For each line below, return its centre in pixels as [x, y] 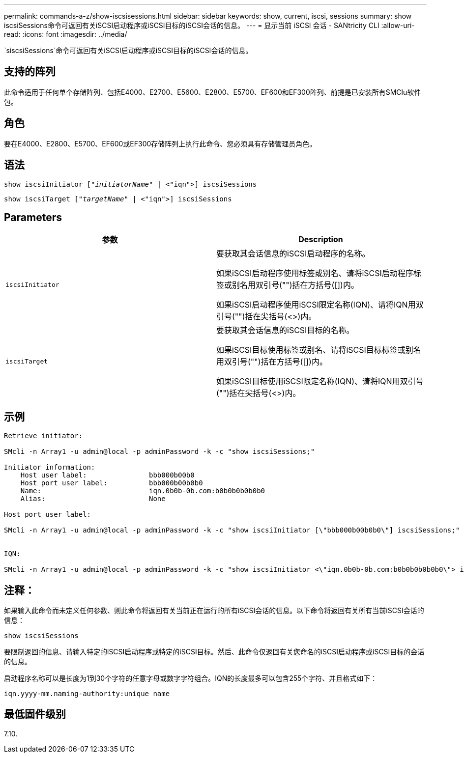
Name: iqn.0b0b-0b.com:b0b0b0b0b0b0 [143, 491]
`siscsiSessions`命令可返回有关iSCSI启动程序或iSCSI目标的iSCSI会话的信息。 [128, 50]
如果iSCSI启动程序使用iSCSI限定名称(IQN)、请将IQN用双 [320, 305]
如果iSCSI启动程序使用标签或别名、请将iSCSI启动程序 [315, 273]
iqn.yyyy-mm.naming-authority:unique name [87, 694]
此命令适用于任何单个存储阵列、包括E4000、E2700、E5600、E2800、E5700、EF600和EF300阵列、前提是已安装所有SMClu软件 [213, 92]
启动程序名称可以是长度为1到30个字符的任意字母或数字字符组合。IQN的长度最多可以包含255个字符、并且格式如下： [191, 678]
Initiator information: [50, 467]
